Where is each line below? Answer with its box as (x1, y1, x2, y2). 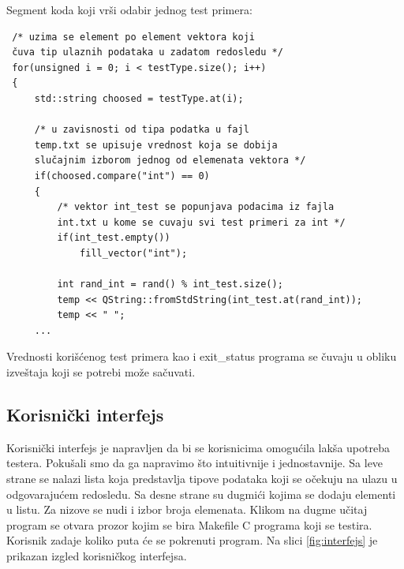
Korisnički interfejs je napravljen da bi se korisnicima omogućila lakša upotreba (6, 439, 390, 455)
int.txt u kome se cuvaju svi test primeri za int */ (57, 216, 346, 228)
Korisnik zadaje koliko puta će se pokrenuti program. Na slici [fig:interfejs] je (6, 532, 378, 548)
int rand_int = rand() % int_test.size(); (57, 279, 283, 290)
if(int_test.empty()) (57, 232, 170, 244)
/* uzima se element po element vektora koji (12, 31, 255, 43)
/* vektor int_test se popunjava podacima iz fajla (57, 201, 335, 213)
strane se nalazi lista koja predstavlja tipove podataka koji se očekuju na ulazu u (6, 470, 398, 487)
